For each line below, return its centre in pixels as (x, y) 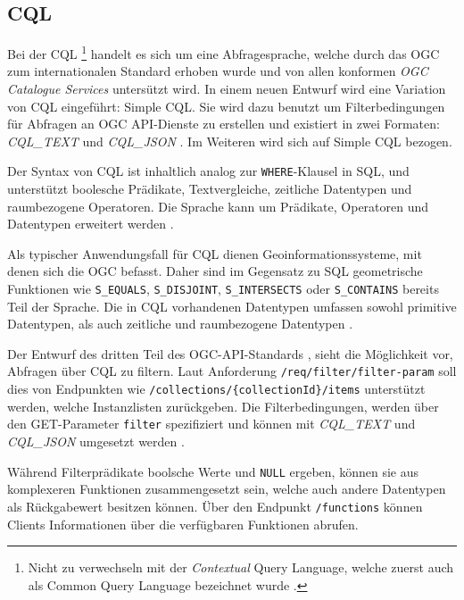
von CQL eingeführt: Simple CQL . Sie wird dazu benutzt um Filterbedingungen (226, 106)
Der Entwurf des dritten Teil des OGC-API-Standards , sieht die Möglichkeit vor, (230, 353)
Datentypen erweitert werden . (91, 224)
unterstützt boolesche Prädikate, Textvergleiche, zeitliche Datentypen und (210, 189)
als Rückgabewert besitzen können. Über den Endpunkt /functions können (215, 506)
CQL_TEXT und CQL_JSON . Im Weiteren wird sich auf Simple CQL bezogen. (230, 141)
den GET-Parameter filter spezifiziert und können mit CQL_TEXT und (211, 424)
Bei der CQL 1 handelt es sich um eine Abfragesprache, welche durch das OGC (224, 52)
